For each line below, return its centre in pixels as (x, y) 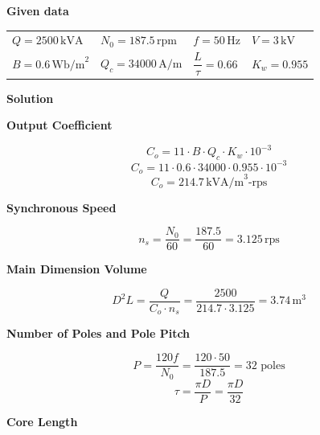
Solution (30, 98)
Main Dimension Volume (77, 269)
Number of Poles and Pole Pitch (98, 333)
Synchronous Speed (62, 207)
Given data (38, 10)
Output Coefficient (59, 125)
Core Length (42, 421)
